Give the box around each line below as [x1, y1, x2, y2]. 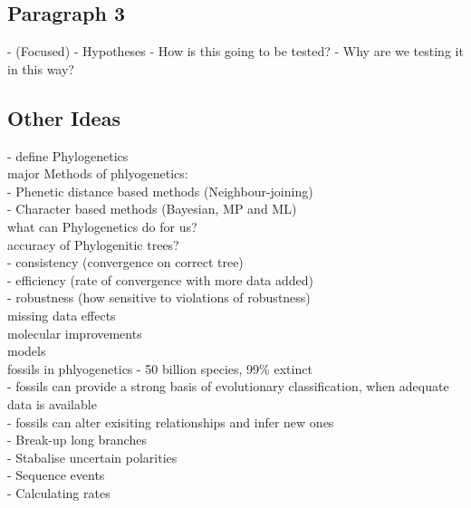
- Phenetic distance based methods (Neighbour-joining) [7, 181, 313, 200]
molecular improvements [7, 323, 142, 342]
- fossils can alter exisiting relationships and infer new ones [7, 412, 334, 431]
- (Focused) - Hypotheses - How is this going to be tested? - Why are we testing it [7, 42, 464, 61]
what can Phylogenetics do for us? [7, 216, 197, 235]
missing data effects [7, 305, 116, 324]
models [7, 341, 46, 360]
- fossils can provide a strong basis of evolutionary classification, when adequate [7, 377, 449, 396]
